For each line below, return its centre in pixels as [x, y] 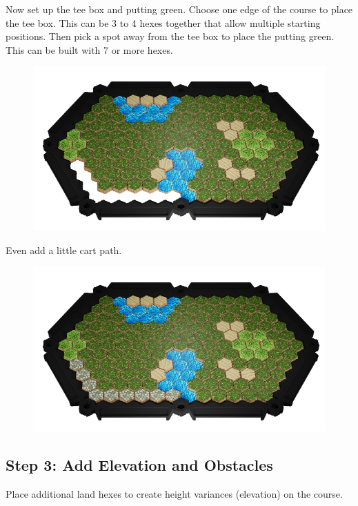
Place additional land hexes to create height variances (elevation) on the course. [174, 493]
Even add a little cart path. [64, 250]
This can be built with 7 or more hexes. [89, 49]
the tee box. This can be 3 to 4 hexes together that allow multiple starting [163, 22]
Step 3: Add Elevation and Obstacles [139, 464]
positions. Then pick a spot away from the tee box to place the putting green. [170, 36]
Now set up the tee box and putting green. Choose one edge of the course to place [179, 9]
